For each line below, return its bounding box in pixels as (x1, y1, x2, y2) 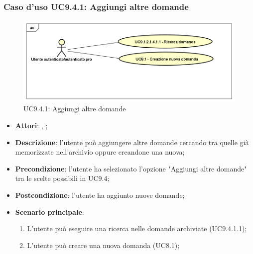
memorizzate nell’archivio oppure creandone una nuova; (15, 147, 185, 157)
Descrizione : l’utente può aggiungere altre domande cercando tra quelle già (15, 137, 249, 147)
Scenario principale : (15, 206, 84, 217)
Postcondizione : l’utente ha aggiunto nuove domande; (15, 189, 185, 200)
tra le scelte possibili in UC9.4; (15, 173, 110, 183)
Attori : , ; (15, 120, 48, 130)
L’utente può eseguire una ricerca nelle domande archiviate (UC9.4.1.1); (27, 223, 247, 234)
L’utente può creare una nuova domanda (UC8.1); (27, 240, 180, 250)
